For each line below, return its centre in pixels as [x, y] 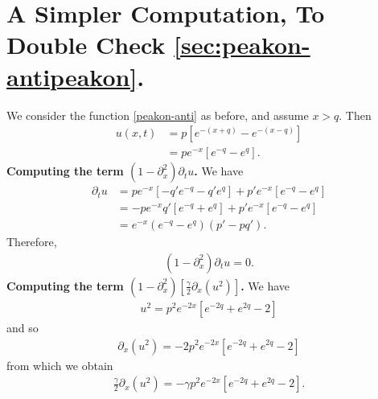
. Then [355, 115]
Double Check [86, 45]
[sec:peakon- [242, 45]
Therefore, [32, 242]
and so [23, 327]
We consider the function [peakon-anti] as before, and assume [158, 115]
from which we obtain [60, 365]
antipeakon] [72, 76]
